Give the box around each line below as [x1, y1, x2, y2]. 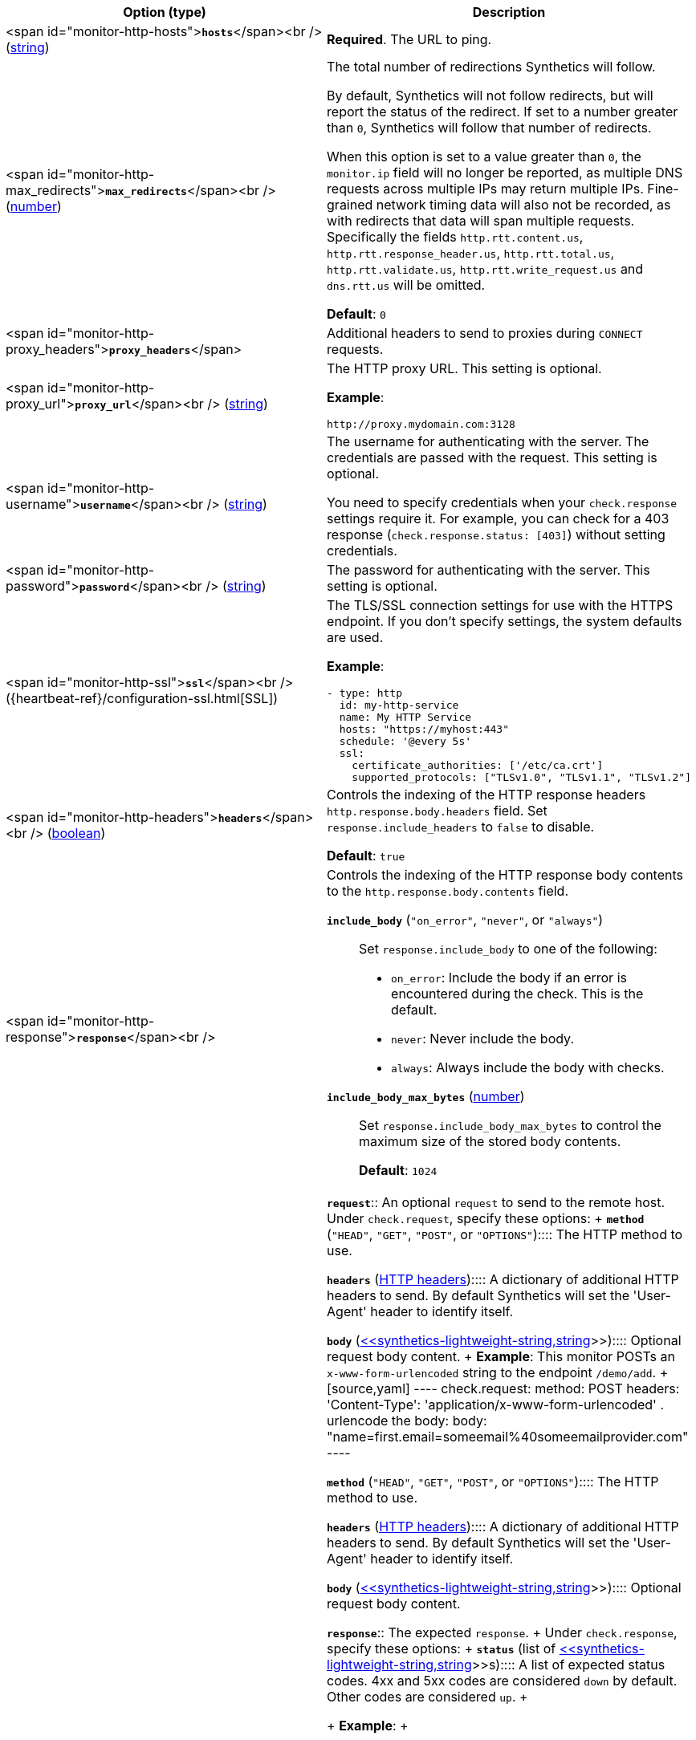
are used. [327, 629, 384, 645]
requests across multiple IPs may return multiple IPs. [327, 181, 644, 197]
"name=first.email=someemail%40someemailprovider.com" [327, 1429, 689, 1445]
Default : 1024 [359, 1162, 438, 1178]
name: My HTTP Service [339, 711, 472, 723]
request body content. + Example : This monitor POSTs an [327, 1348, 675, 1364]
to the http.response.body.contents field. [327, 883, 568, 899]
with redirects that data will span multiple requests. [327, 213, 635, 229]
